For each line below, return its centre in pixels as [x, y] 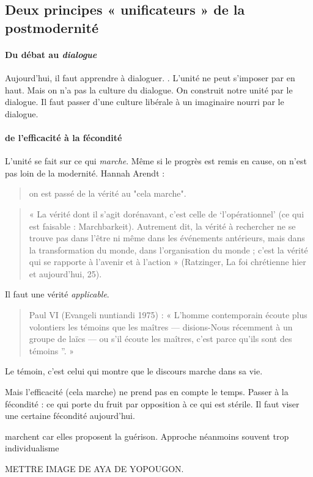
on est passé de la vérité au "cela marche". [108, 193]
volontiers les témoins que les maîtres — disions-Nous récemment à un [161, 326]
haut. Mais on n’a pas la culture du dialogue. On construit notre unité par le [149, 89]
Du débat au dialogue [51, 54]
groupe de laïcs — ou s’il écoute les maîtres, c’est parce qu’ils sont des [160, 339]
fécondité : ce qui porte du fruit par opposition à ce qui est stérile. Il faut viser [152, 403]
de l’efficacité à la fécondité [64, 137]
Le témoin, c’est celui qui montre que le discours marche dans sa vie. [134, 371]
